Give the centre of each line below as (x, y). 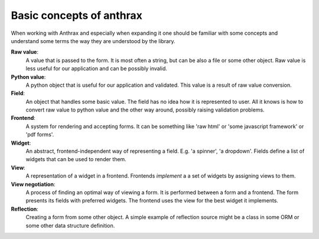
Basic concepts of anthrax (77, 15)
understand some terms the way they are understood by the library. (93, 41)
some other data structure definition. (70, 225)
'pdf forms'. (40, 135)
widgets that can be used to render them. (76, 159)
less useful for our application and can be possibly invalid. (97, 68)
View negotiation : (33, 184)
